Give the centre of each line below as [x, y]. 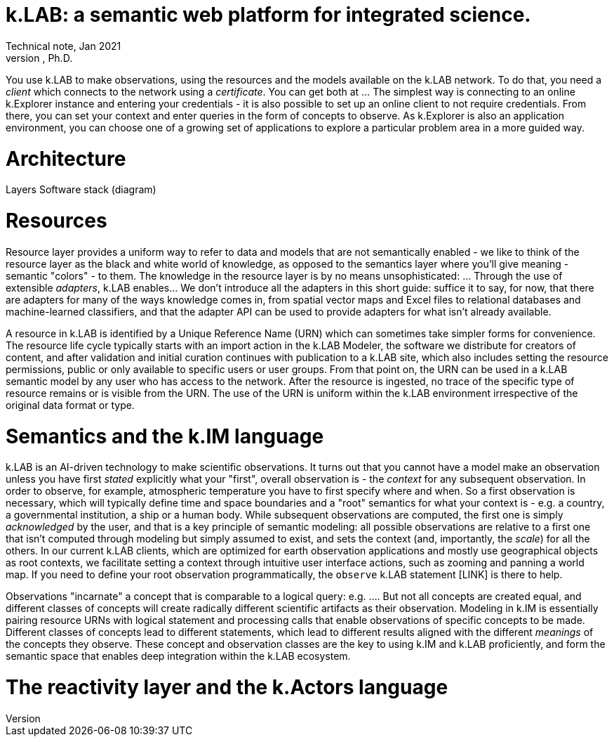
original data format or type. [70, 405]
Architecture [66, 158]
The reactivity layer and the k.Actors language [227, 687]
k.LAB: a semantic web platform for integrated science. [268, 15]
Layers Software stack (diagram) [81, 190]
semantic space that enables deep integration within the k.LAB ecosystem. [178, 656]
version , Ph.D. [39, 58]
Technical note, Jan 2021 [64, 46]
